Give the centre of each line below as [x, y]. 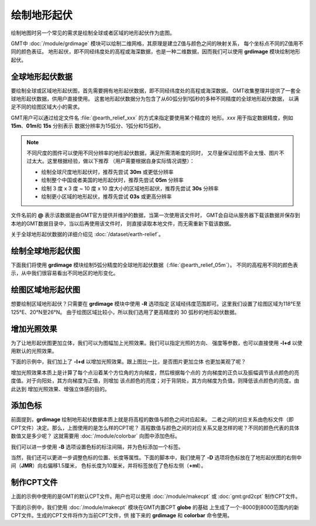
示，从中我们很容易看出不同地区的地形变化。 [65, 273]
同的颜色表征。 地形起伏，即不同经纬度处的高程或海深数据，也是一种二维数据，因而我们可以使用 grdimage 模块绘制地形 [156, 52]
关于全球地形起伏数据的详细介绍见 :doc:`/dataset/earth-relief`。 [87, 234]
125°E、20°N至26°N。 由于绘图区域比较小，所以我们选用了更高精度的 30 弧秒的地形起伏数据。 [125, 312]
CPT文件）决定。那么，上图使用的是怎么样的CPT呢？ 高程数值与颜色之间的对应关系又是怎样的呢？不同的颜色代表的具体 [155, 428]
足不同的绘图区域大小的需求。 [47, 107]
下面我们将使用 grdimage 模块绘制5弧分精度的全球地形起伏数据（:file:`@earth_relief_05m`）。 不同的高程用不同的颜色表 [154, 265]
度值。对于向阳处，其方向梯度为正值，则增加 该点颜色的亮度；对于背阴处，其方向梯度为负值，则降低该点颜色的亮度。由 [155, 381]
